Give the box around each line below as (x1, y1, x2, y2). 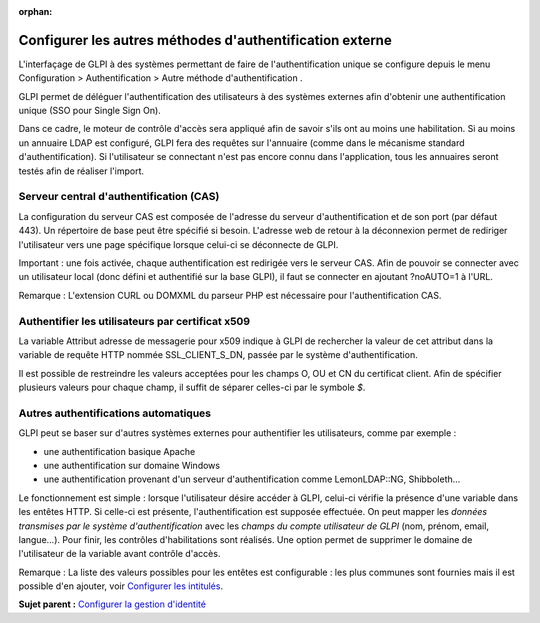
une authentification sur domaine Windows (43, 459, 220, 471)
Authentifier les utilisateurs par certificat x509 (18, 314, 250, 328)
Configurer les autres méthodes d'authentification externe (18, 31, 392, 49)
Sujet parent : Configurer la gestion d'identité (18, 598, 207, 610)
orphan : (18, 6, 53, 17)
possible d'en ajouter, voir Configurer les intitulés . (18, 580, 224, 592)
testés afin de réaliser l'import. (18, 165, 145, 177)
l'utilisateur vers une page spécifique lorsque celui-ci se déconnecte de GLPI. (18, 238, 339, 250)
